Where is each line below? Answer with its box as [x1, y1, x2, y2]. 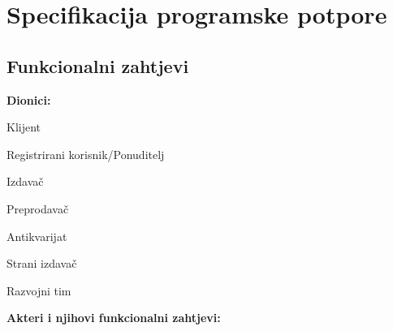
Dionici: [6, 91, 51, 108]
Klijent [6, 118, 41, 135]
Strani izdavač [6, 255, 77, 272]
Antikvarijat [6, 227, 67, 244]
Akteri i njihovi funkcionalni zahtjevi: [6, 309, 221, 326]
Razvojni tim [6, 282, 71, 299]
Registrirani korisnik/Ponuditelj [6, 145, 165, 162]
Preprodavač [6, 200, 69, 217]
